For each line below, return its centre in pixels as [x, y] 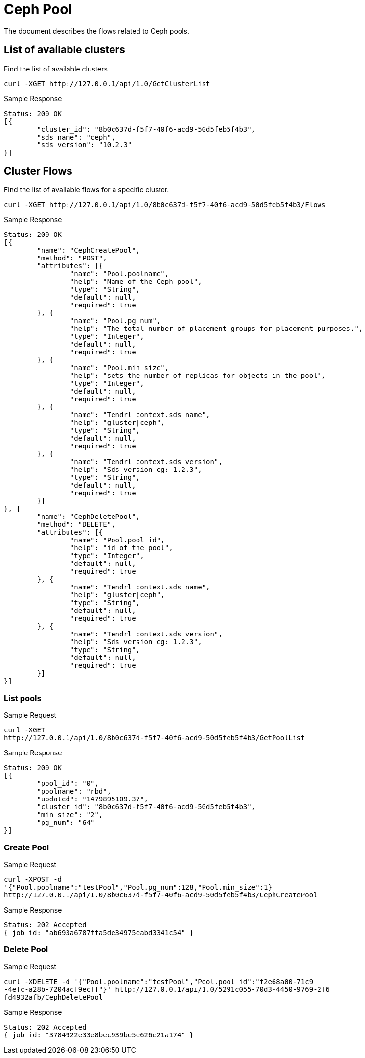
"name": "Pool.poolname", [119, 274]
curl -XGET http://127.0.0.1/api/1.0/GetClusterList [107, 83]
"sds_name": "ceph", [76, 137]
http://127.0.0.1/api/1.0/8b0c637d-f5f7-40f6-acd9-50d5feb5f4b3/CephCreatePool [161, 895]
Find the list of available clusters [56, 69]
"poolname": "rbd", [74, 791]
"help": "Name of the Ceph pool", [136, 282]
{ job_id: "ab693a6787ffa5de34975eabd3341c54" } [99, 932]
